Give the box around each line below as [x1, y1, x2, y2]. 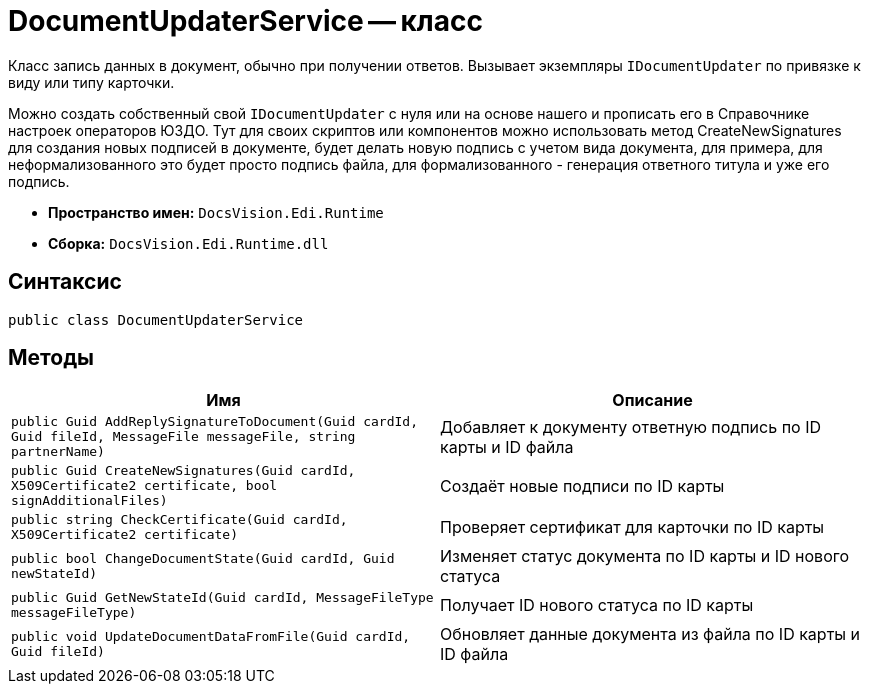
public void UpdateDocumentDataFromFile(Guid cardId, [11, 629, 411, 645]
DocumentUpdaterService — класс [8, 4, 483, 38]
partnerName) [11, 444, 105, 460]
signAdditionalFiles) [11, 493, 168, 509]
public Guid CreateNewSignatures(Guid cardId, [11, 463, 356, 479]
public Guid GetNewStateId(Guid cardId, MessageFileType [11, 590, 434, 606]
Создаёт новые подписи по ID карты [440, 475, 725, 496]
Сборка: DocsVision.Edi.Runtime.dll [48, 234, 329, 252]
